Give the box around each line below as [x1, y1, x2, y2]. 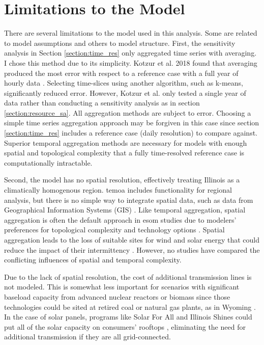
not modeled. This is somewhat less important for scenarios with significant [4, 281, 240, 292]
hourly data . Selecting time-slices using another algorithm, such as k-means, [4, 77, 243, 88]
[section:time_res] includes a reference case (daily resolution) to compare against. [4, 127, 258, 138]
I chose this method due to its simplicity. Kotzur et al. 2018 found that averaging [4, 57, 257, 68]
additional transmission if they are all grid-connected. [4, 331, 171, 342]
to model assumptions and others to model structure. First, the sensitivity [4, 37, 236, 48]
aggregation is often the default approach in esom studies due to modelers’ [4, 214, 237, 225]
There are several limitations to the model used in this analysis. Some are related [4, 28, 257, 38]
